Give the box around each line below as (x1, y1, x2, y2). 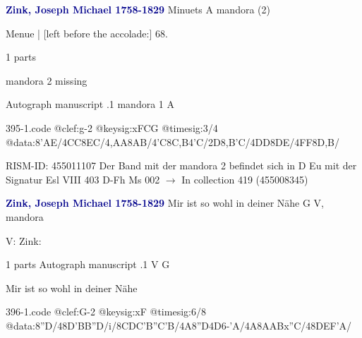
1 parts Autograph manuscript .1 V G (6, 257, 170, 272)
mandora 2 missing (6, 73, 88, 87)
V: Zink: (6, 233, 42, 248)
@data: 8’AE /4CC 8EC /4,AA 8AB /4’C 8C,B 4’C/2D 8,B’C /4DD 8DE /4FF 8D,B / (6, 134, 340, 149)
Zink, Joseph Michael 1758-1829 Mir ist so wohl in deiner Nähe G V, (6, 195, 325, 210)
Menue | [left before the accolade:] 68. (6, 25, 168, 40)
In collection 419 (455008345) (181, 171, 308, 186)
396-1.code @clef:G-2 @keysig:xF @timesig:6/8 (6, 304, 206, 319)
